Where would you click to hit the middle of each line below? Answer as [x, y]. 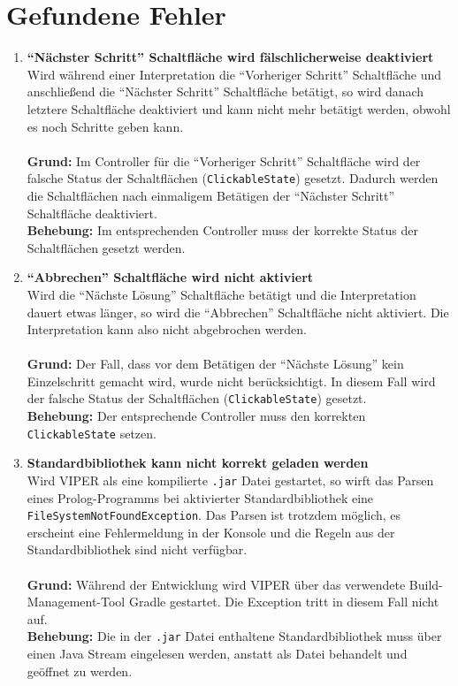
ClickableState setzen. [92, 433]
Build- [426, 584]
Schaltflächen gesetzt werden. [106, 247]
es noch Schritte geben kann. [105, 126]
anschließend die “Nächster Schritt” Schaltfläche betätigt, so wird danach [225, 91]
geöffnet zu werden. [80, 671]
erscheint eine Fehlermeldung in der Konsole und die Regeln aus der [211, 532]
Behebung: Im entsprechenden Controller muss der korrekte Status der [222, 230]
